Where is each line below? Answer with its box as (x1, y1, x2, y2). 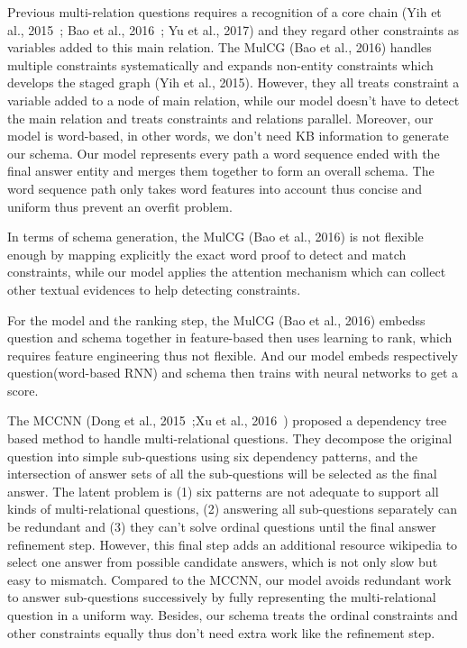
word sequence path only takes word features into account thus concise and (7, 178, 423, 197)
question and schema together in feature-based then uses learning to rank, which (7, 328, 453, 347)
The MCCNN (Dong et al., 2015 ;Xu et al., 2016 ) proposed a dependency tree (7, 411, 447, 430)
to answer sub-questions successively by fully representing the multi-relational (7, 588, 436, 607)
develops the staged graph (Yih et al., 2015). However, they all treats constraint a (7, 73, 460, 92)
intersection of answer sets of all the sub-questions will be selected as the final (7, 464, 437, 483)
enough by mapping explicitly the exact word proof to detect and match (7, 244, 407, 263)
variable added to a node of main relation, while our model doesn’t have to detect (7, 90, 460, 109)
